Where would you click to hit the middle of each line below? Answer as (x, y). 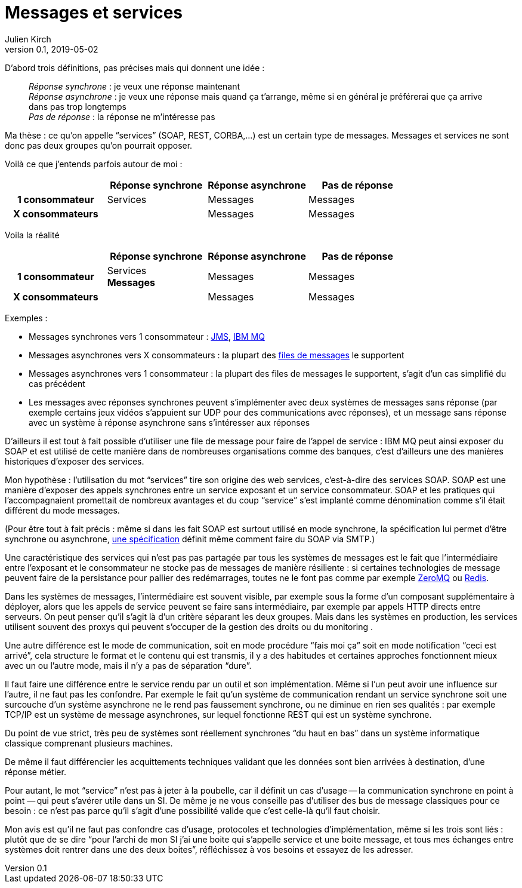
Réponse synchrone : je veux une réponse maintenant (135, 86)
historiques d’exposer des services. (75, 461)
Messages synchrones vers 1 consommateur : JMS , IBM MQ (147, 336)
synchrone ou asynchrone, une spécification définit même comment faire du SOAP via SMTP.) (190, 539)
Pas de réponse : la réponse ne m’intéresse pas (122, 116)
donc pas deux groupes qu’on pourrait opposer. (99, 145)
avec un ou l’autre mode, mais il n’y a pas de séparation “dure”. (128, 665)
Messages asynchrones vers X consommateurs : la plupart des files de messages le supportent (217, 355)
